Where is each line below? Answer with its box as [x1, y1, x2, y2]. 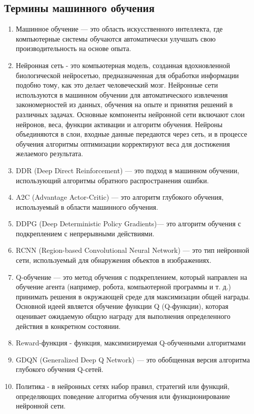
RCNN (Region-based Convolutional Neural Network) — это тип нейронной [15, 245, 249, 255]
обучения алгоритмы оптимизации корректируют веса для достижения [15, 138, 230, 149]
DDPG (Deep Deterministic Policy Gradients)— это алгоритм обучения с [15, 218, 241, 229]
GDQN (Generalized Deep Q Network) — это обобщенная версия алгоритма [15, 354, 250, 364]
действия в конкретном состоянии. [15, 320, 121, 331]
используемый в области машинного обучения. [15, 201, 158, 212]
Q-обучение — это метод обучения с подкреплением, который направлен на [15, 271, 247, 282]
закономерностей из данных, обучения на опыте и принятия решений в [15, 99, 233, 110]
